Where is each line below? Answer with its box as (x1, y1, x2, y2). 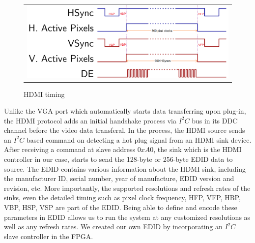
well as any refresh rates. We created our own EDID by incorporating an (4, 221, 223, 232)
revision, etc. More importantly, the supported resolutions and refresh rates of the (4, 182, 251, 193)
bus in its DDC (192, 115, 238, 125)
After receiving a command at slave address (4, 144, 136, 154)
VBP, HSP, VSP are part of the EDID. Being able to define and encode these (4, 202, 237, 212)
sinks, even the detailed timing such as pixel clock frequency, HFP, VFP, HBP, (4, 192, 241, 203)
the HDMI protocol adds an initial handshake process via (4, 115, 176, 125)
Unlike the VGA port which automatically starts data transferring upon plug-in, (4, 105, 246, 116)
